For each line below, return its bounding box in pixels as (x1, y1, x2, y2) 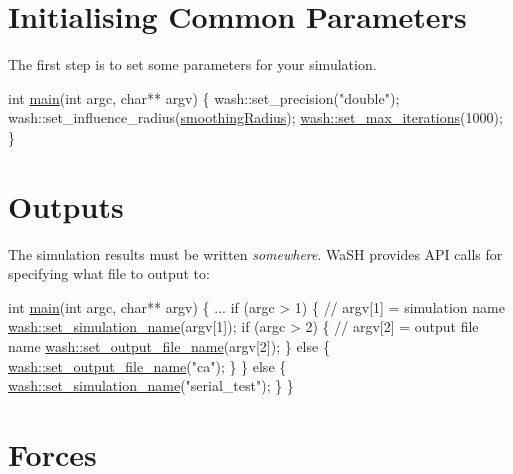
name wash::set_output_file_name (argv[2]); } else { (8, 336, 330, 356)
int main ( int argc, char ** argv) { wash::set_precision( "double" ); (8, 87, 400, 108)
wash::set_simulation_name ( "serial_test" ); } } (8, 375, 294, 396)
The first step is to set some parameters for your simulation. (8, 54, 377, 75)
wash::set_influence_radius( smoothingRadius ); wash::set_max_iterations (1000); (8, 107, 503, 128)
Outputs (8, 185, 124, 226)
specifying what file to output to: (8, 263, 210, 284)
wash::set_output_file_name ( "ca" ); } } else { (8, 355, 287, 376)
